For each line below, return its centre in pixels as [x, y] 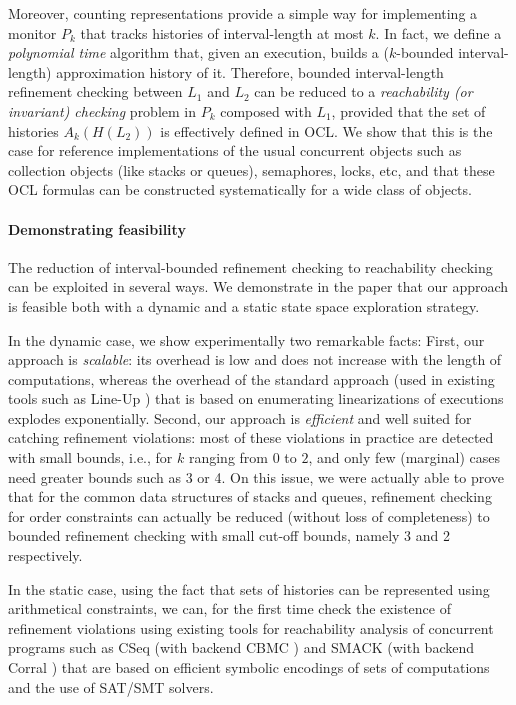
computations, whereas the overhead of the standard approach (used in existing [251, 378]
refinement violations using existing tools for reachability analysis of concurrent [251, 627]
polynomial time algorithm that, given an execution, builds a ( [198, 52]
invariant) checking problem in [102, 110]
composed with [266, 110]
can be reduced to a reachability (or [363, 91]
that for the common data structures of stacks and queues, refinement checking [250, 496]
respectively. [45, 555]
